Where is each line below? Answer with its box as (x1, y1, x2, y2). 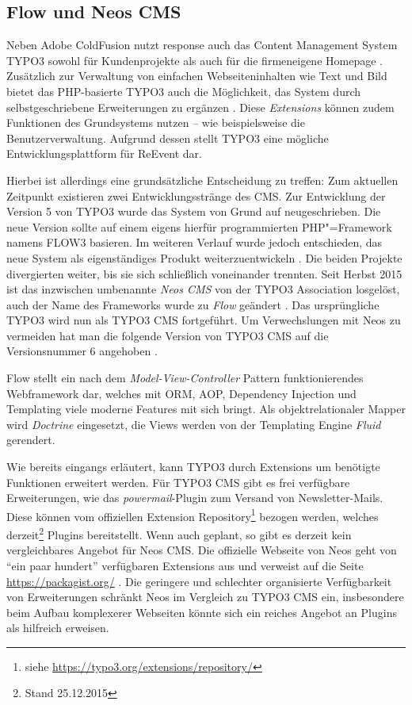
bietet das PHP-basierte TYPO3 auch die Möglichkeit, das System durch (6, 82, 361, 99)
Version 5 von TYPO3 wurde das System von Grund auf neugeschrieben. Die (6, 203, 381, 220)
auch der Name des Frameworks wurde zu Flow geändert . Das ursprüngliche (6, 296, 380, 312)
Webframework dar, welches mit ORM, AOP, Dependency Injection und (6, 385, 357, 401)
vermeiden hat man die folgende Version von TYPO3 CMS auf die (6, 327, 329, 343)
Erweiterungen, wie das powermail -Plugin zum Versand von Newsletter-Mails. (6, 489, 383, 506)
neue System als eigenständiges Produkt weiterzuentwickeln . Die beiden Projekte (6, 249, 402, 266)
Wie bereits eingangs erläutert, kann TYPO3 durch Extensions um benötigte (6, 458, 380, 475)
